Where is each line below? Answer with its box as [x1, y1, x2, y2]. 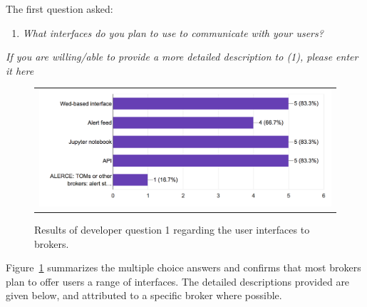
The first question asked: [6, 1, 113, 16]
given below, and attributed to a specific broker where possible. [6, 288, 282, 303]
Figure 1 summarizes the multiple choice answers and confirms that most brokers [6, 260, 361, 275]
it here [6, 63, 34, 78]
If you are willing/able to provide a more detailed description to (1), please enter [6, 49, 358, 64]
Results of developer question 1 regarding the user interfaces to [34, 222, 310, 236]
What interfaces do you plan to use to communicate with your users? [22, 25, 324, 40]
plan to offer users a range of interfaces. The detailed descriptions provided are [6, 274, 350, 288]
